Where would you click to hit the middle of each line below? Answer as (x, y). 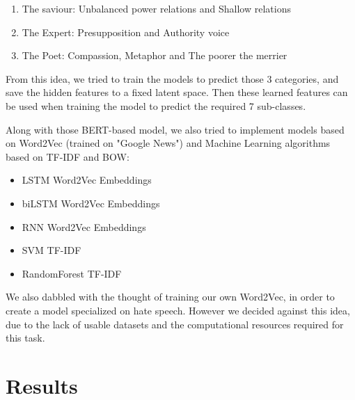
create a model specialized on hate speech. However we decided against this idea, (178, 310)
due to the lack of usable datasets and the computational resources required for (175, 324)
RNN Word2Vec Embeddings (84, 226)
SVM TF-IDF (52, 250)
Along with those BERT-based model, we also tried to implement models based (175, 129)
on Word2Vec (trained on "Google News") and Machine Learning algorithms (168, 143)
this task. (25, 338)
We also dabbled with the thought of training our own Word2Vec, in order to (170, 297)
